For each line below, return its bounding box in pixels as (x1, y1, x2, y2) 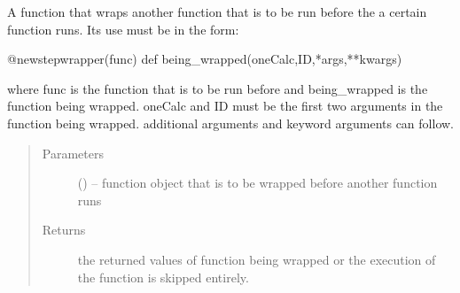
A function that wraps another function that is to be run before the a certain (7, 3, 427, 20)
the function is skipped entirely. (77, 267, 249, 286)
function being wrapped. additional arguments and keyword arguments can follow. (7, 113, 454, 132)
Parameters (42, 143, 104, 162)
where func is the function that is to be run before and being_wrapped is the (7, 79, 428, 97)
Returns (42, 220, 86, 239)
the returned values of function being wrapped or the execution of (77, 250, 436, 268)
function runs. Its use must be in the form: (7, 19, 239, 38)
